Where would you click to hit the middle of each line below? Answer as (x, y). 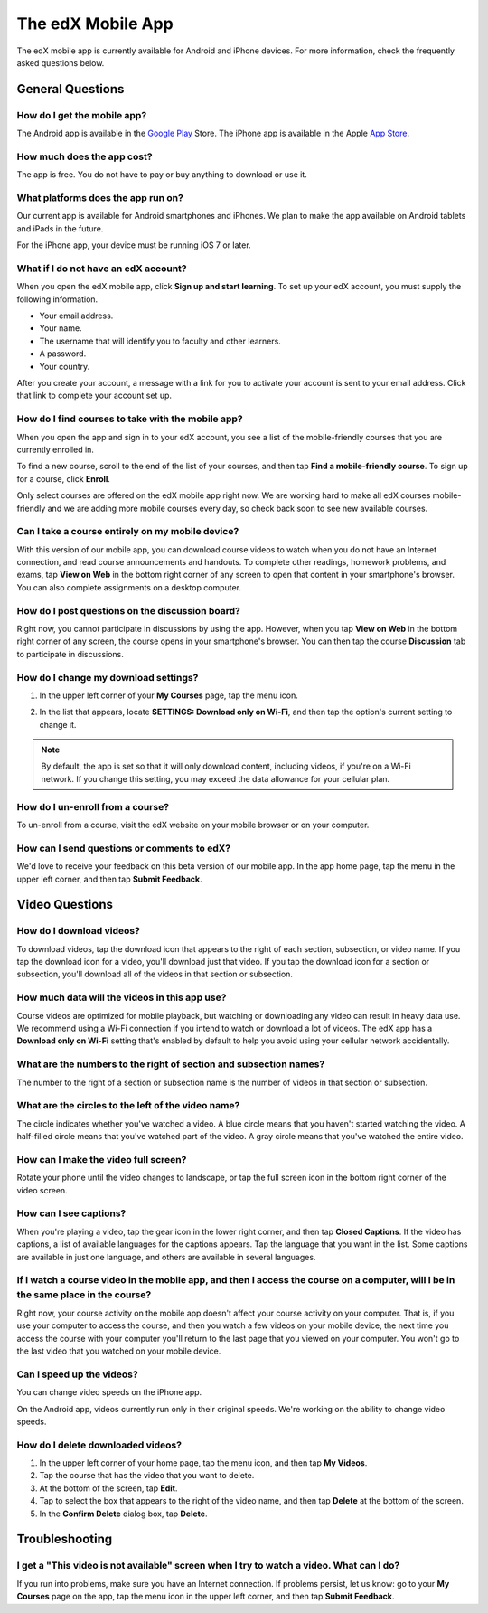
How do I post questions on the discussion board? (129, 610)
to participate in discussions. (70, 654)
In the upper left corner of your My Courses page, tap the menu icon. (169, 695)
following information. (57, 299)
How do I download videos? (78, 931)
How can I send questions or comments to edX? (123, 848)
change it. (58, 724)
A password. (63, 354)
